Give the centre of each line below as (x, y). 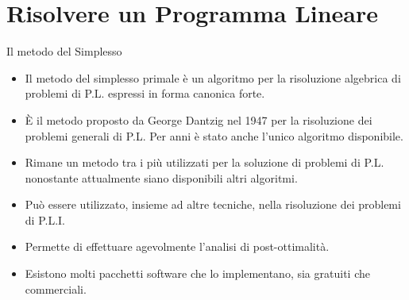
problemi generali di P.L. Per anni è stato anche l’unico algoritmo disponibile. (214, 135)
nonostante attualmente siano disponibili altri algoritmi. (161, 177)
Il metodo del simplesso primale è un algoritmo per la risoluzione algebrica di (213, 77)
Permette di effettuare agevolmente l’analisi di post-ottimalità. (177, 246)
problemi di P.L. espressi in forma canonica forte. (145, 93)
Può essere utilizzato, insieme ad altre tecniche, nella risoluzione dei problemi (213, 204)
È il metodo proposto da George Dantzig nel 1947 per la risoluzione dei (199, 119)
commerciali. (56, 288)
